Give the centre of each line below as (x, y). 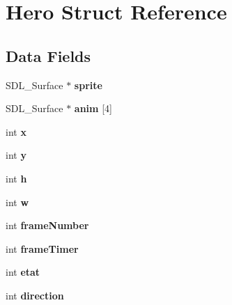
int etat (23, 272)
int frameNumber (47, 225)
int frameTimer (42, 248)
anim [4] (93, 108)
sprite (88, 85)
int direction (35, 295)
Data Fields (48, 55)
